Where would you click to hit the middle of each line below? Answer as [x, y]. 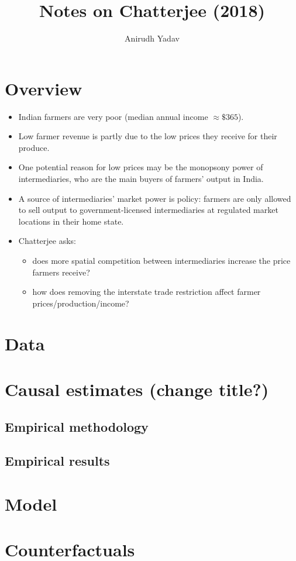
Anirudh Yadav [152, 38]
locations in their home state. [71, 221]
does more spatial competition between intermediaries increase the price [161, 260]
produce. [34, 147]
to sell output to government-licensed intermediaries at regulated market [148, 210]
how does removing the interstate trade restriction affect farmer [147, 292]
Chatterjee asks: [47, 241]
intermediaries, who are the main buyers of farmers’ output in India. [141, 179]
